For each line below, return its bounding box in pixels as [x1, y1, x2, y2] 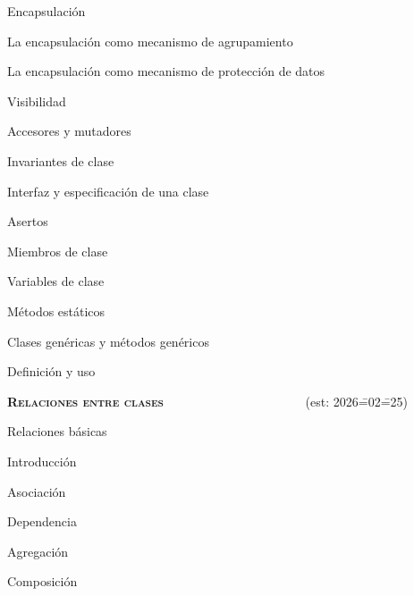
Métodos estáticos [7, 301, 106, 320]
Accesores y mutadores [7, 122, 131, 140]
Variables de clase [7, 272, 105, 290]
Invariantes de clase [7, 151, 114, 170]
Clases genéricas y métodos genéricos [7, 332, 209, 350]
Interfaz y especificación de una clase [7, 181, 209, 200]
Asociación [7, 482, 66, 500]
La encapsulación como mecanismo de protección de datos [7, 62, 325, 80]
